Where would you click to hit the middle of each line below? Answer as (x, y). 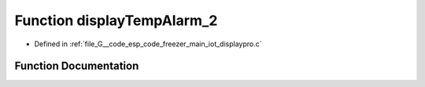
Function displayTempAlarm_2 (116, 20)
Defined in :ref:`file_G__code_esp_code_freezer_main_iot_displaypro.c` (148, 44)
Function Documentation (77, 66)
